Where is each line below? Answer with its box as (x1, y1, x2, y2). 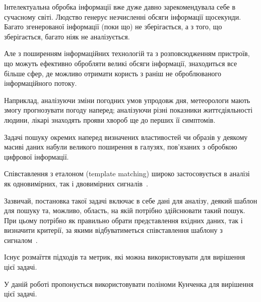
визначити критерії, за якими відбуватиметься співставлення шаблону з (4, 225, 223, 235)
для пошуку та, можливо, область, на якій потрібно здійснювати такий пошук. (4, 205, 245, 216)
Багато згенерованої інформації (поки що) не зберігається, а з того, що (4, 21, 222, 32)
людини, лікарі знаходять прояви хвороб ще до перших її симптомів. (4, 114, 216, 125)
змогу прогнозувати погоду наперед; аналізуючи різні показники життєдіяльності (4, 105, 253, 115)
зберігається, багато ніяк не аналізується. (4, 31, 130, 41)
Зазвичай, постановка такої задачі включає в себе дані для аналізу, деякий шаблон (4, 195, 257, 206)
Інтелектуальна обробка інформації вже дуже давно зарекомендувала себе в (4, 2, 236, 12)
